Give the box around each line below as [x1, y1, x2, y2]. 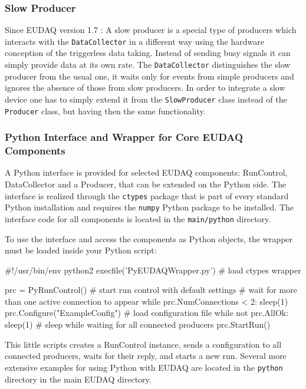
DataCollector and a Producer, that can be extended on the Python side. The [5, 177, 287, 190]
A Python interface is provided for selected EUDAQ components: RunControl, [5, 166, 288, 179]
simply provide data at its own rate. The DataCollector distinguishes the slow [5, 58, 291, 71]
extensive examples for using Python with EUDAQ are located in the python [5, 361, 283, 373]
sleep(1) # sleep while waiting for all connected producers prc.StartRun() [5, 318, 271, 331]
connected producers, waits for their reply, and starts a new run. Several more [5, 350, 287, 362]
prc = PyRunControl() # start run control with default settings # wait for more [5, 283, 297, 296]
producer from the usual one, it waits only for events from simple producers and [5, 70, 294, 82]
